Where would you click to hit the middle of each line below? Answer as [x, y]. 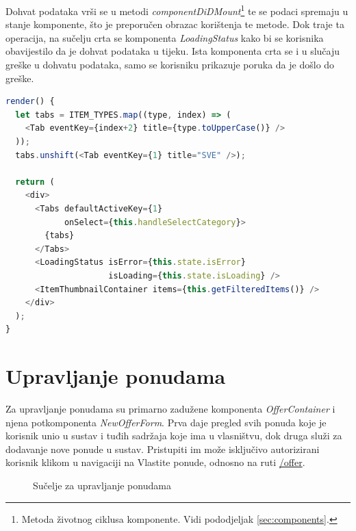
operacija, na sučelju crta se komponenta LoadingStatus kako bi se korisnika [165, 37]
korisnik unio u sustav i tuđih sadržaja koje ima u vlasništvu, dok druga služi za [174, 436]
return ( [35, 182]
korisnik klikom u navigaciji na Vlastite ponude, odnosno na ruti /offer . [155, 462]
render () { [30, 102]
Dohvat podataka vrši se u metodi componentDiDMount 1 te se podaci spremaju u [177, 10]
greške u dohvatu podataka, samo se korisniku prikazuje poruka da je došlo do [170, 65]
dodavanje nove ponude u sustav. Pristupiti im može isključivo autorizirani [163, 449]
